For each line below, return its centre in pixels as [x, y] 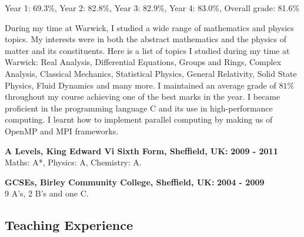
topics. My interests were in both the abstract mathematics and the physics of [146, 39]
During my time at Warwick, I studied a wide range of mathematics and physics [149, 27]
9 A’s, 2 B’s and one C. [47, 193]
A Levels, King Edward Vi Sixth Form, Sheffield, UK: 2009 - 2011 [141, 150]
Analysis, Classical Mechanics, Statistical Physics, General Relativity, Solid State [151, 73]
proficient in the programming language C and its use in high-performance [139, 108]
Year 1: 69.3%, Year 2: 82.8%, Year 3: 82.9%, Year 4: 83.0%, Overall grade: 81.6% [152, 8]
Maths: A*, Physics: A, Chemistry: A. [73, 162]
